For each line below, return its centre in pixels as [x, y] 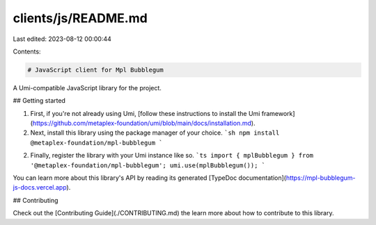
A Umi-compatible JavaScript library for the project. [87, 87]
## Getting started [39, 101]
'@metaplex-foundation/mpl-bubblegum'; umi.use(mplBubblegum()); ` [148, 165]
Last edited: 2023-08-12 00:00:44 [62, 39]
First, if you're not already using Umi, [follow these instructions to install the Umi [145, 113]
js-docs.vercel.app [40, 187]
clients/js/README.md [80, 18]
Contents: [27, 51]
